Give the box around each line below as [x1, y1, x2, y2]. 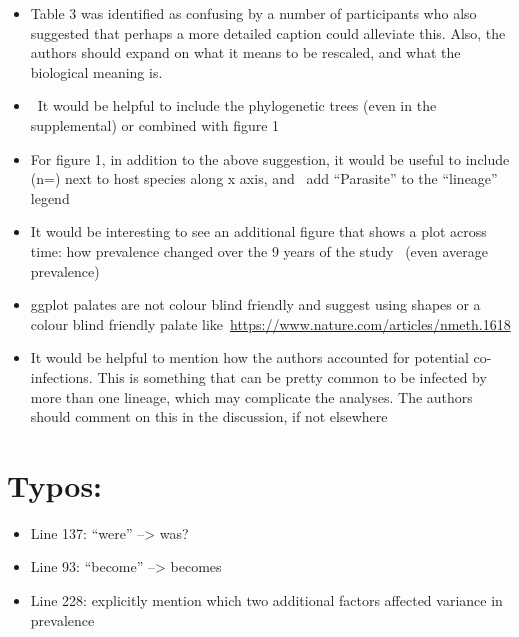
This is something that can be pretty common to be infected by [97, 366, 487, 387]
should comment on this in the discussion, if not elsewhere [30, 406, 388, 427]
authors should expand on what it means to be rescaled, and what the [30, 42, 461, 63]
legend [30, 187, 70, 208]
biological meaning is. [30, 61, 163, 82]
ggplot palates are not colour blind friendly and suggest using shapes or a [30, 294, 481, 315]
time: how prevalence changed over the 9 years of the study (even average [30, 240, 488, 261]
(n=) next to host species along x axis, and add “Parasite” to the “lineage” [30, 168, 498, 189]
